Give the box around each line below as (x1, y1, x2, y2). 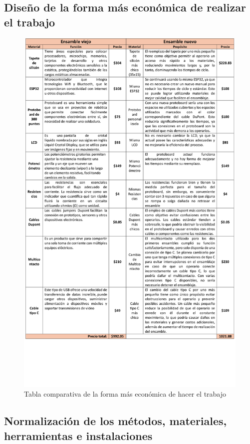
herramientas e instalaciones (4, 428, 153, 443)
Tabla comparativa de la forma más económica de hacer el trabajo (24, 389, 227, 399)
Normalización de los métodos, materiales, (4, 413, 227, 429)
